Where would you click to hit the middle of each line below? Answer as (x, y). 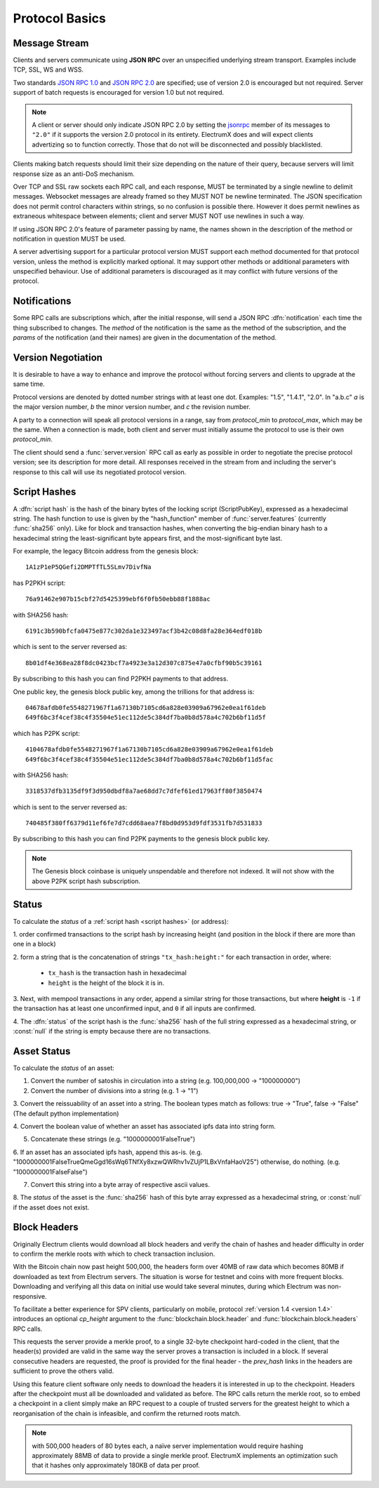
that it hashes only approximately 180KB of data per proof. (116, 1466)
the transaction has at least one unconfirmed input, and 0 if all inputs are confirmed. (134, 1008)
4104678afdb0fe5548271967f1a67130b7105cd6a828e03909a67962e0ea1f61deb (149, 750)
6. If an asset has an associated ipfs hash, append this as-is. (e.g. (108, 1152)
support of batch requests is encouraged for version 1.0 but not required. (119, 93)
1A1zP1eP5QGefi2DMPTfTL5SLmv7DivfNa (88, 567)
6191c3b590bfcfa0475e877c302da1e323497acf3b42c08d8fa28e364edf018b (144, 631)
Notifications (42, 301)
